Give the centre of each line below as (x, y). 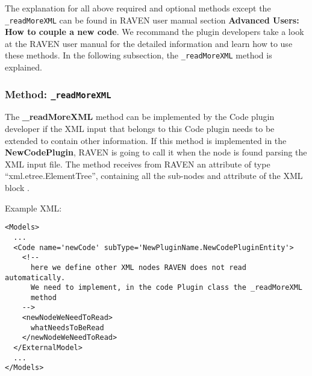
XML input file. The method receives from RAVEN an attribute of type (138, 164)
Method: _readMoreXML (58, 94)
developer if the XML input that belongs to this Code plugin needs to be (140, 129)
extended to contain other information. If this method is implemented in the (146, 140)
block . (17, 188)
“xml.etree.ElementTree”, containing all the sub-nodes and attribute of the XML (154, 176)
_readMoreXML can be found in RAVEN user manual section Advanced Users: (152, 20)
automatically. (35, 277)
